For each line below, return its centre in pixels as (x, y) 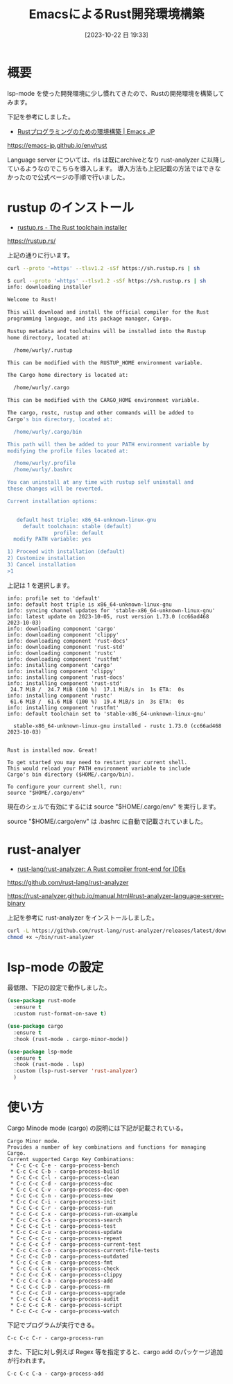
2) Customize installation (46, 558)
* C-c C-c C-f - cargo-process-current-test (75, 1244)
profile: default (79, 533)
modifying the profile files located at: (68, 451)
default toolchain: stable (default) (77, 526)
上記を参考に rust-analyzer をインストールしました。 (83, 918)
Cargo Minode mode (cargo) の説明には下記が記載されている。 (97, 1128)
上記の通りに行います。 (41, 255)
